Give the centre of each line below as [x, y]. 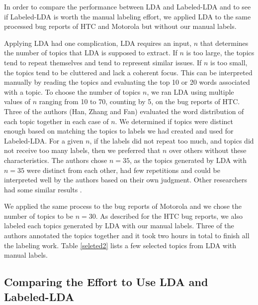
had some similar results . [43, 189]
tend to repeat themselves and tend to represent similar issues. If [103, 62]
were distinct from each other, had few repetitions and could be [123, 170]
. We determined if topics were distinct [174, 121]
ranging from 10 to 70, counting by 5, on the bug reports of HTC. [139, 101]
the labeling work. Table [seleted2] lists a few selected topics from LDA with [120, 245]
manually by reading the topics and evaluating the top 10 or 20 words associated [127, 82]
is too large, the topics [220, 53]
